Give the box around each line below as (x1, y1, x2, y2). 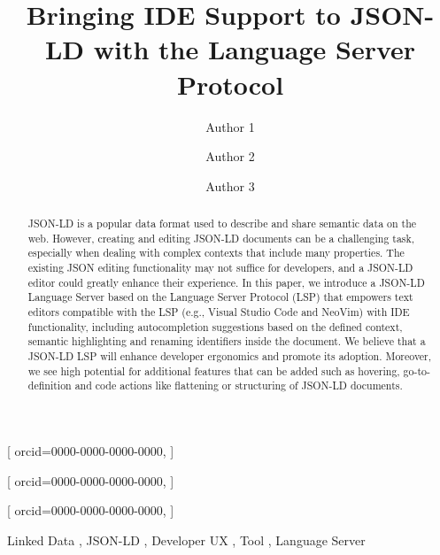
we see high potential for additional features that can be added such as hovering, (27, 363, 400, 378)
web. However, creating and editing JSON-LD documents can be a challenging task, (27, 230, 415, 245)
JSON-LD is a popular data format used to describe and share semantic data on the (27, 216, 417, 231)
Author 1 (205, 117, 255, 135)
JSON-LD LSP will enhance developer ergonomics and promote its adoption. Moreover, (27, 348, 432, 363)
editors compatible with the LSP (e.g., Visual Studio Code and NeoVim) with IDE (27, 304, 410, 320)
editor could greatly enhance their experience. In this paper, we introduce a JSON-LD (27, 274, 425, 289)
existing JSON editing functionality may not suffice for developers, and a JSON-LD (27, 260, 413, 275)
